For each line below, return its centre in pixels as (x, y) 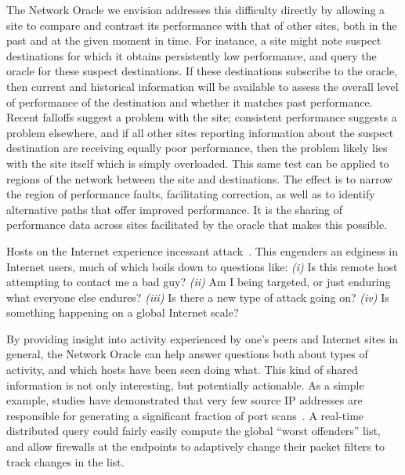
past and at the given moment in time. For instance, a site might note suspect (194, 40)
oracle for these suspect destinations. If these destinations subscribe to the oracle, (202, 71)
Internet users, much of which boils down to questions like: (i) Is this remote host (202, 266)
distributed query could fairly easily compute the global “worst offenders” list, (193, 431)
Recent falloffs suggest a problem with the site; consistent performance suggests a (202, 117)
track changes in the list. (65, 461)
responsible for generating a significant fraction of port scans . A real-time (185, 415)
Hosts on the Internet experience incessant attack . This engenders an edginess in (202, 250)
